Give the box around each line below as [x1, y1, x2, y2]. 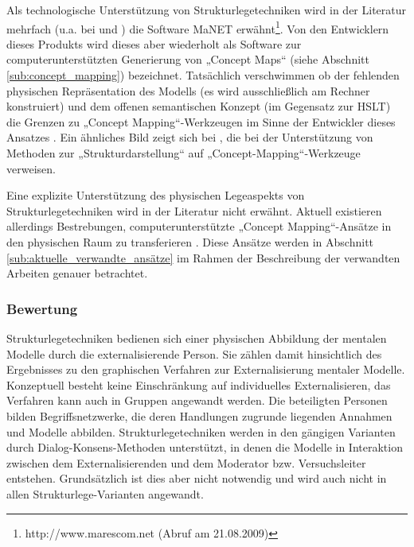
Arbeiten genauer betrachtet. [6, 265, 148, 281]
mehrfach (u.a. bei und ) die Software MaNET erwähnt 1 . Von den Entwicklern [6, 17, 389, 37]
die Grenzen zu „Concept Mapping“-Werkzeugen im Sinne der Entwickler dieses [6, 113, 396, 130]
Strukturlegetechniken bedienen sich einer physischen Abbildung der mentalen [6, 329, 387, 346]
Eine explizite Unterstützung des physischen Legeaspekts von [6, 187, 305, 204]
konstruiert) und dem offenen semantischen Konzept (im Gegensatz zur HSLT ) [6, 98, 391, 114]
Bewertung [6, 298, 78, 318]
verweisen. [6, 160, 56, 177]
